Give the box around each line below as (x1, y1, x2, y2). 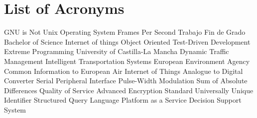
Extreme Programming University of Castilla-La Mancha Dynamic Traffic (4, 46, 229, 57)
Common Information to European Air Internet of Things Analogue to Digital (4, 65, 243, 76)
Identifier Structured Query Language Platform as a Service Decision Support (4, 95, 242, 105)
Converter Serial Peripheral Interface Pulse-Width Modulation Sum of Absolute (4, 75, 248, 86)
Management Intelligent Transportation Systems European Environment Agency (4, 56, 250, 66)
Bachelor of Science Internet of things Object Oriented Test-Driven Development (4, 36, 251, 47)
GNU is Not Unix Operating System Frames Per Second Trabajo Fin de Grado (4, 27, 246, 37)
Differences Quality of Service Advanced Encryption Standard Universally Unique (4, 85, 254, 95)
